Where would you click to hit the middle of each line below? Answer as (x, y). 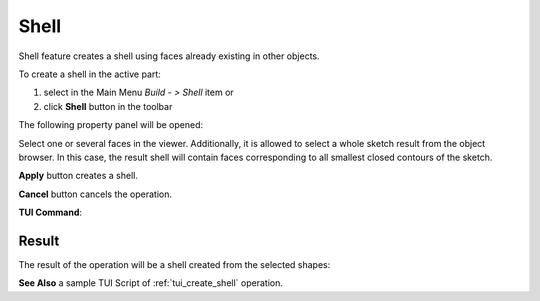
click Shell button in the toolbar (108, 106)
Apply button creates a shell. (78, 176)
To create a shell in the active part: (90, 74)
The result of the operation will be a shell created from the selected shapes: (174, 264)
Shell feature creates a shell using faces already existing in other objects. (169, 56)
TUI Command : (50, 212)
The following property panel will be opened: (111, 125)
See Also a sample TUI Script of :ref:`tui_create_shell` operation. (151, 283)
